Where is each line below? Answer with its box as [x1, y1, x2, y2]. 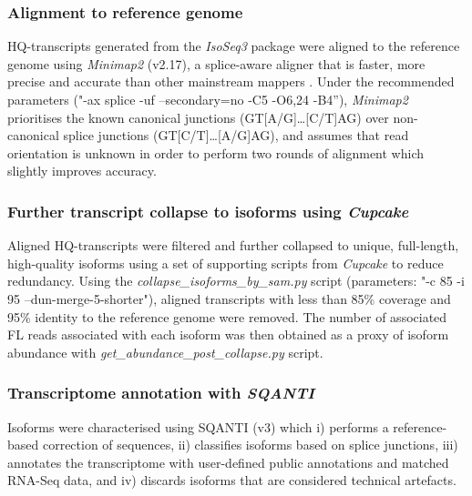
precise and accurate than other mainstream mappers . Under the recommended [7, 72, 455, 91]
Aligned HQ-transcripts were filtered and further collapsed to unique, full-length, [7, 236, 459, 255]
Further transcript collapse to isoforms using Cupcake [7, 199, 409, 222]
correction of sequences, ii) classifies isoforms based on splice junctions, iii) [42, 435, 458, 454]
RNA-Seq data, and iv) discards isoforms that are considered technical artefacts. [7, 471, 457, 490]
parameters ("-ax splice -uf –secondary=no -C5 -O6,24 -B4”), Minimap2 [7, 90, 408, 108]
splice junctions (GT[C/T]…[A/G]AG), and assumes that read [63, 126, 409, 145]
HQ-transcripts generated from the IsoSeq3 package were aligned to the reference [7, 36, 460, 56]
